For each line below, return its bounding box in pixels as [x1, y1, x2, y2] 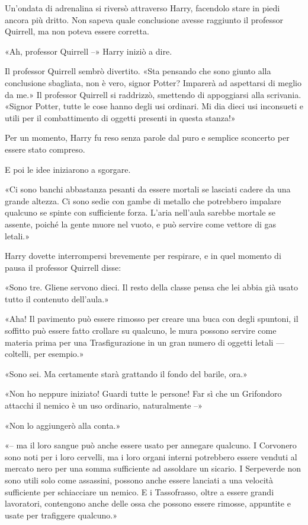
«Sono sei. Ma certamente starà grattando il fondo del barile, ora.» [5, 367, 248, 379]
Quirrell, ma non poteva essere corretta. [5, 25, 149, 37]
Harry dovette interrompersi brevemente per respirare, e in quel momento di [5, 249, 281, 262]
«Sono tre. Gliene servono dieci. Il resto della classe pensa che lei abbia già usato [5, 281, 298, 293]
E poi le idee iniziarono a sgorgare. [5, 163, 131, 175]
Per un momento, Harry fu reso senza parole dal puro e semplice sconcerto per [5, 131, 290, 144]
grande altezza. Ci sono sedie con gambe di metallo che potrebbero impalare [5, 194, 281, 207]
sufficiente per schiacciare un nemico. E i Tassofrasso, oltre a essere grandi [5, 485, 274, 498]
